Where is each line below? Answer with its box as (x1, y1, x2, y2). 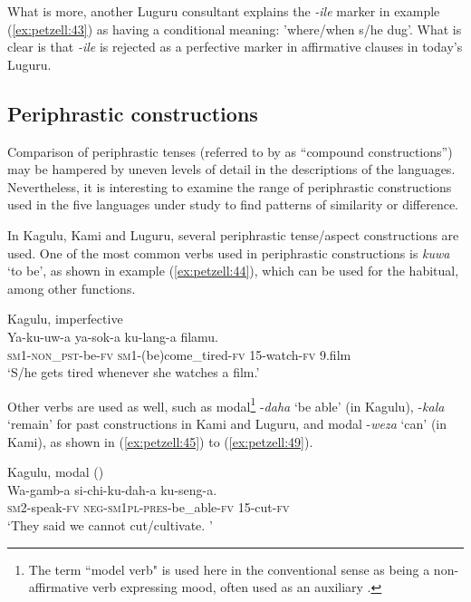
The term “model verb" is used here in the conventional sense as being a (28, 559, 430, 578)
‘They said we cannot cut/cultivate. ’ (7, 515, 213, 534)
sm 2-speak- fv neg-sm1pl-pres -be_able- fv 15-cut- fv (7, 498, 290, 517)
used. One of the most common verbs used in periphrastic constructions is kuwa (7, 243, 450, 262)
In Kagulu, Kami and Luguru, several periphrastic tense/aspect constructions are (7, 225, 459, 244)
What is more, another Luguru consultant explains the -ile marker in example (7, 2, 440, 20)
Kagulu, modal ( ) (7, 462, 104, 481)
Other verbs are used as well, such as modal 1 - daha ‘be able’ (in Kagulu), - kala (7, 393, 445, 415)
